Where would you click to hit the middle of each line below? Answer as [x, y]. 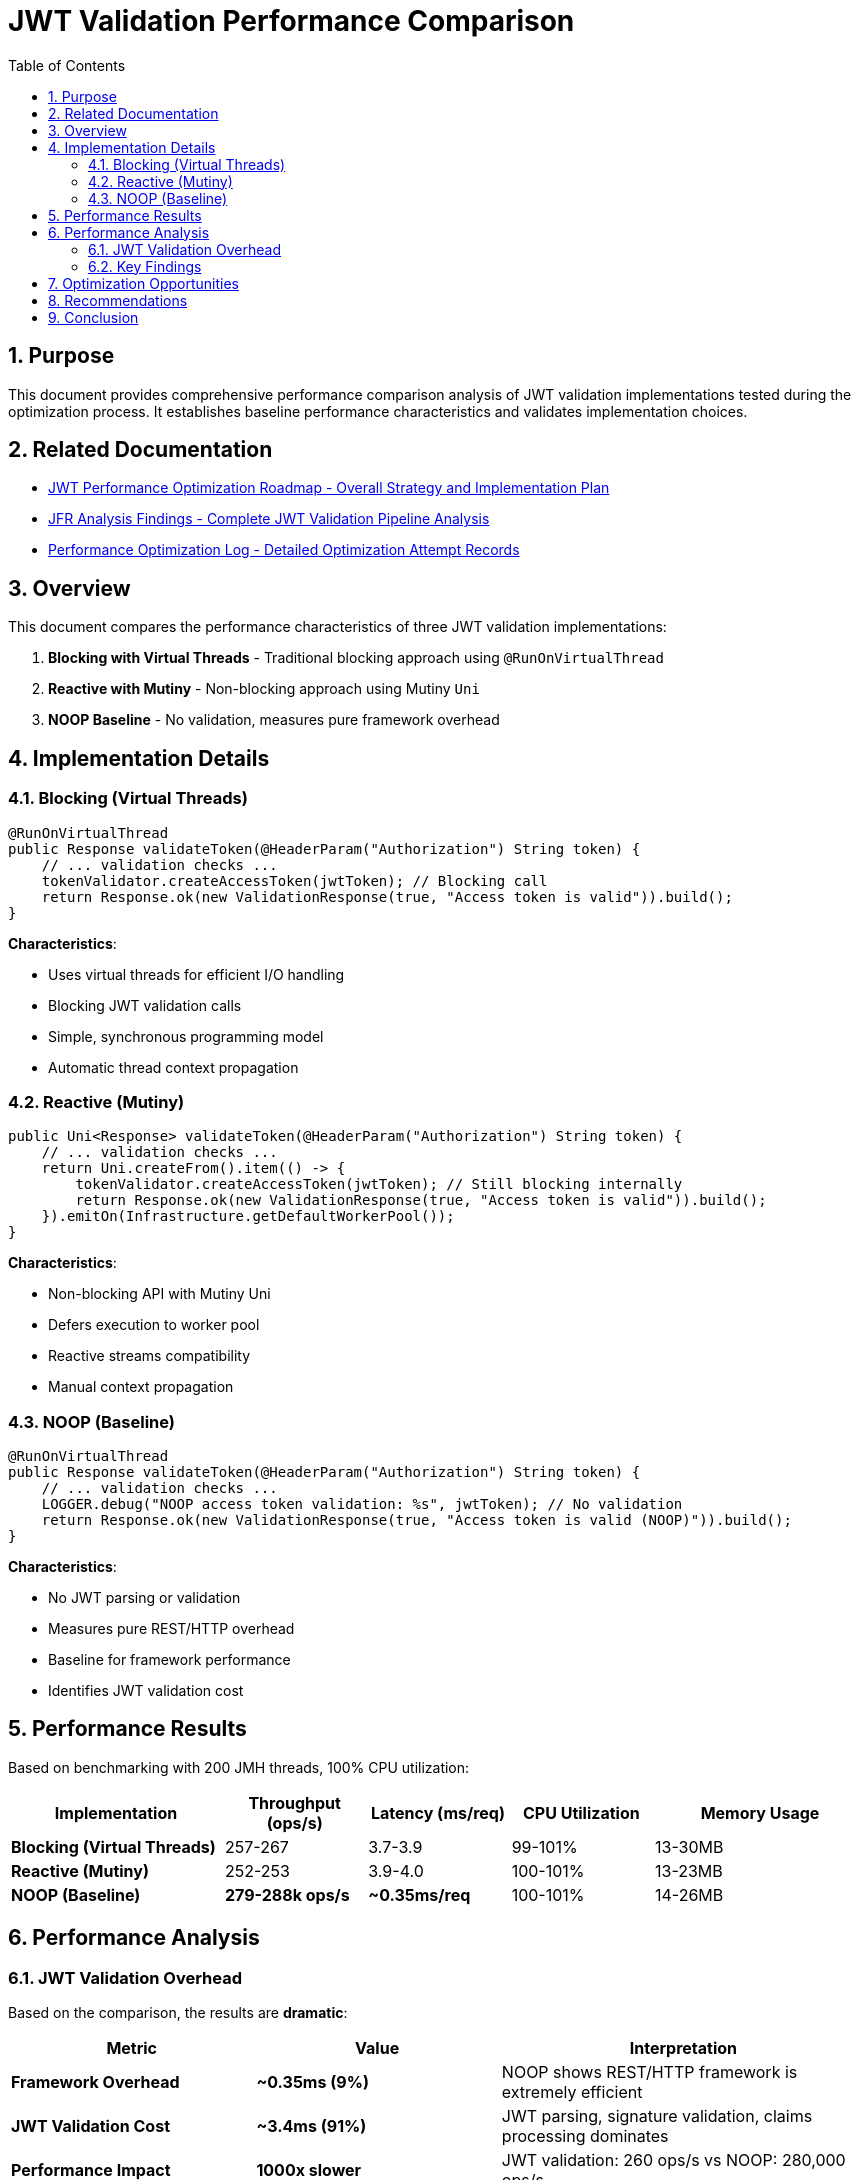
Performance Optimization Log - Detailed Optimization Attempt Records [284, 550]
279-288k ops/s [287, 1894]
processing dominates [585, 2136]
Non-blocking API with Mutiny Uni [159, 1294]
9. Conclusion [93, 317]
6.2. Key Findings [145, 266]
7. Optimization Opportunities [143, 283]
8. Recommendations [118, 300]
